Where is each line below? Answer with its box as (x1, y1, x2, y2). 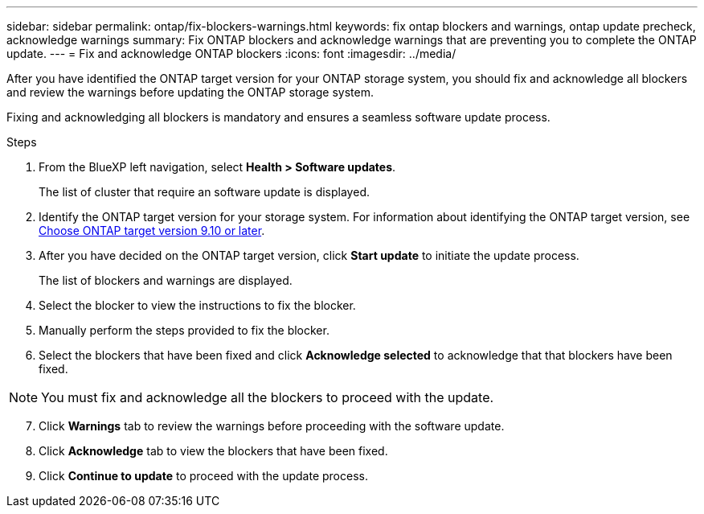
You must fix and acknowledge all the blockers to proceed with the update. (41, 389, 494, 405)
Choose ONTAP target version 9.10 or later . (39, 224, 265, 237)
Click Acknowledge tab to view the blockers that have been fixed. (39, 444, 388, 458)
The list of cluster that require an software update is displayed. (39, 185, 370, 199)
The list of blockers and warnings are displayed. (39, 273, 293, 287)
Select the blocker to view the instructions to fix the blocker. (39, 298, 356, 312)
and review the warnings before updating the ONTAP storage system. (6, 85, 375, 99)
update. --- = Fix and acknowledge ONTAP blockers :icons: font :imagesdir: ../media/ (6, 47, 456, 60)
